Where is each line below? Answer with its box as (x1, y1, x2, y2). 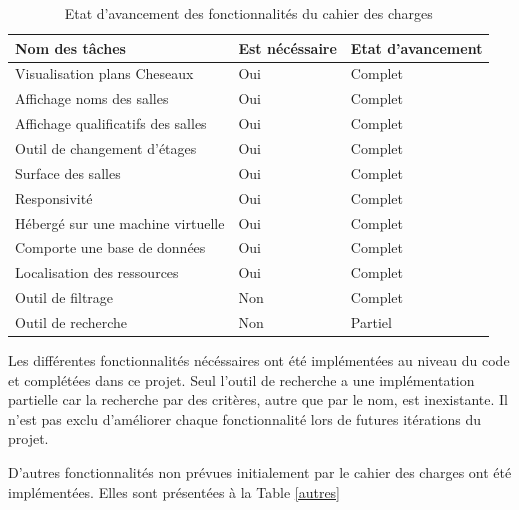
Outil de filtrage (15, 287, 114, 308)
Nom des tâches (15, 37, 126, 58)
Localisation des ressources (15, 262, 179, 283)
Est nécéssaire (238, 37, 337, 58)
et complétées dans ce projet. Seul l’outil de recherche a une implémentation (8, 369, 475, 390)
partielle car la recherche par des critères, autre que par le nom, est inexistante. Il (8, 389, 508, 410)
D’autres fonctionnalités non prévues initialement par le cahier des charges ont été (8, 461, 512, 482)
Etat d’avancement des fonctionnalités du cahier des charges (64, 3, 433, 23)
